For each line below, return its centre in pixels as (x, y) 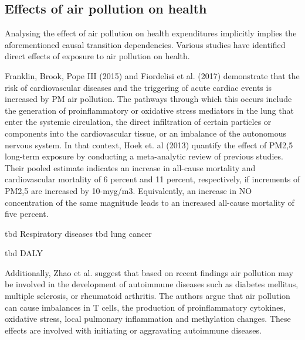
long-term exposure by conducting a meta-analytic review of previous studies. (144, 156)
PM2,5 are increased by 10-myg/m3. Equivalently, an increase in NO (128, 190)
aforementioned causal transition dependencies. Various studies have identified (145, 44)
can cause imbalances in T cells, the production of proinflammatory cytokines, (145, 307)
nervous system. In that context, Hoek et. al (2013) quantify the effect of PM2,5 (149, 144)
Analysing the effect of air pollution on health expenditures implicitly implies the (151, 33)
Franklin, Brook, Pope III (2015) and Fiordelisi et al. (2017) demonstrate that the (152, 75)
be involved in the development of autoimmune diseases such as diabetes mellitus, (152, 284)
